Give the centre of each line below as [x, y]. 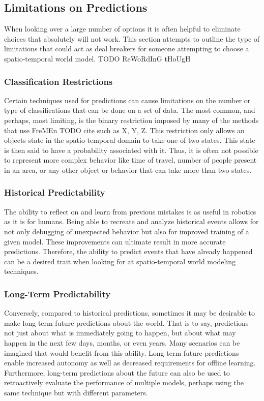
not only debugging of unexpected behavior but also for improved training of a [127, 231]
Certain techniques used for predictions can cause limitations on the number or [127, 100]
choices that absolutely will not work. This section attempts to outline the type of [132, 38]
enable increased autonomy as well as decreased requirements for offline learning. [130, 363]
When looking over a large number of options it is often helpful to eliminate [122, 29]
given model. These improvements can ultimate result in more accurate [115, 241]
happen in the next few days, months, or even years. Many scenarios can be [122, 342]
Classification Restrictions [58, 81]
